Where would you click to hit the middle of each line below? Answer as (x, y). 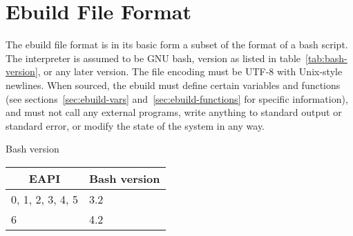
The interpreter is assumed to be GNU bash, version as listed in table (153, 58)
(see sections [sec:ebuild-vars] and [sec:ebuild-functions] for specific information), (177, 98)
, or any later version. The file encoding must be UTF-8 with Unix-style (190, 71)
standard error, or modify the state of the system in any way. (135, 125)
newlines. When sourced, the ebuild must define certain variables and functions (173, 85)
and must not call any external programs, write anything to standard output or (174, 112)
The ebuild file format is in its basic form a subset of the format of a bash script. (177, 45)
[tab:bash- (326, 58)
